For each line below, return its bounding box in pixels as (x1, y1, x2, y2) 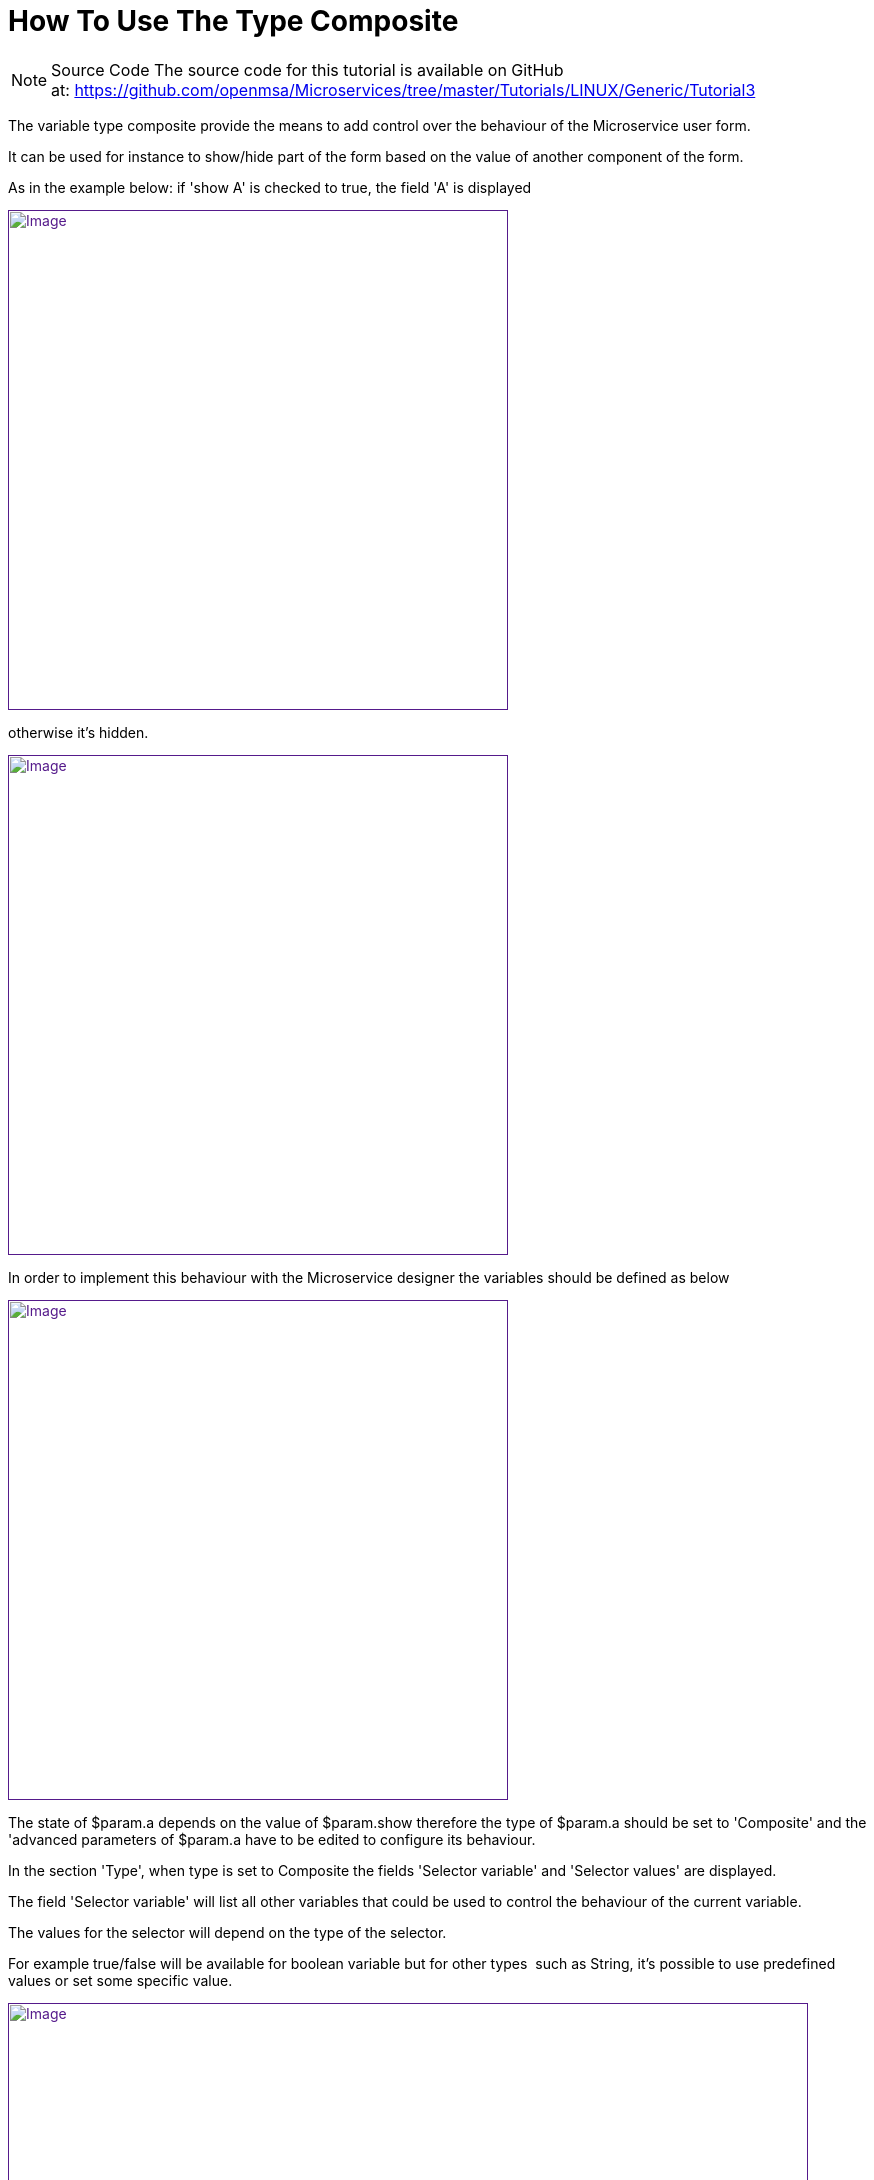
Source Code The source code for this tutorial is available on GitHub (51, 59, 564, 80)
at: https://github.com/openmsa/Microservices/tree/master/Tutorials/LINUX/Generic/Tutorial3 (51, 79, 756, 100)
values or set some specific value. (8, 1971, 233, 1989)
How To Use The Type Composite (8, 4, 459, 38)
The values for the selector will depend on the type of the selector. (8, 1923, 447, 1941)
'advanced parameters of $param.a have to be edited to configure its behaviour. (8, 1830, 536, 1848)
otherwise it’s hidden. (8, 723, 149, 741)
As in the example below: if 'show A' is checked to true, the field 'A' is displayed (8, 178, 532, 196)
